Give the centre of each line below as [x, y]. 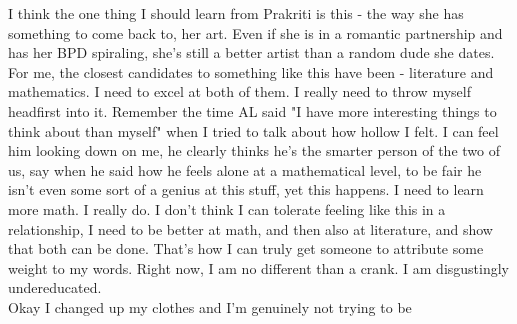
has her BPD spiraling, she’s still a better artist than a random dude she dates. [251, 52]
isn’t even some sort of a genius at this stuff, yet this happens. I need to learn [246, 189]
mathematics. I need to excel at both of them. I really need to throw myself [239, 91]
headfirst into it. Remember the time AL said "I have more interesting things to [252, 110]
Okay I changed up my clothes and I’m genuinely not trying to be [210, 306]
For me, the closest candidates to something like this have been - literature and [251, 71]
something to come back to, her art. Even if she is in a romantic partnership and [255, 32]
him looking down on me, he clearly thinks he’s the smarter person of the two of [254, 150]
